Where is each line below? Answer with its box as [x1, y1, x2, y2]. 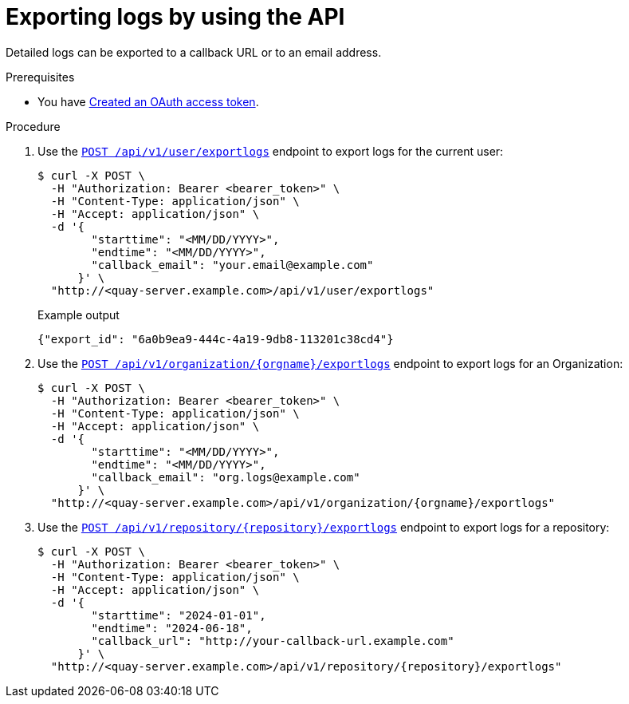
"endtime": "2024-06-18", [91, 621, 253, 635]
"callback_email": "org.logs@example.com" [91, 470, 360, 484]
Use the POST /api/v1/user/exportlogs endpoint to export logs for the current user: [37, 144, 504, 158]
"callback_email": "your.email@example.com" [91, 258, 374, 271]
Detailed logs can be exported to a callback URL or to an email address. [6, 45, 382, 59]
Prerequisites [6, 69, 75, 84]
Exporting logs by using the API [6, 3, 345, 30]
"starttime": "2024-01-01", [91, 608, 266, 622]
